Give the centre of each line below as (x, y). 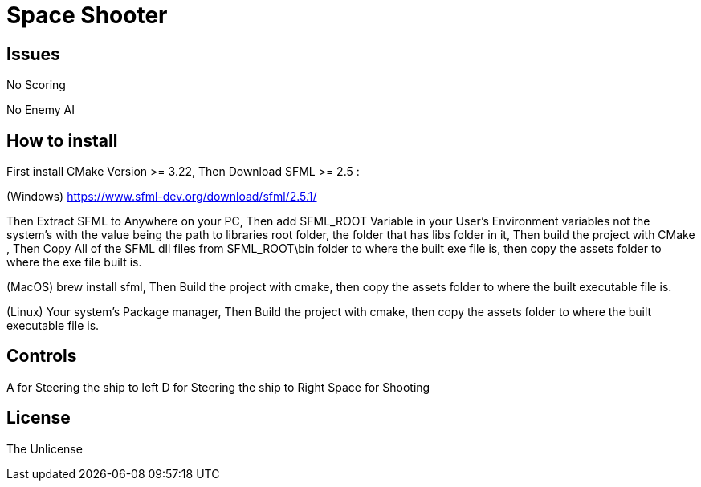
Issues (33, 54)
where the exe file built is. (74, 262)
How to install (62, 140)
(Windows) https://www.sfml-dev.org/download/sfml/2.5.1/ (162, 197)
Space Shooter (87, 15)
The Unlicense (45, 448)
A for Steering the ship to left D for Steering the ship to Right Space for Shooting (218, 387)
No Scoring (36, 85)
